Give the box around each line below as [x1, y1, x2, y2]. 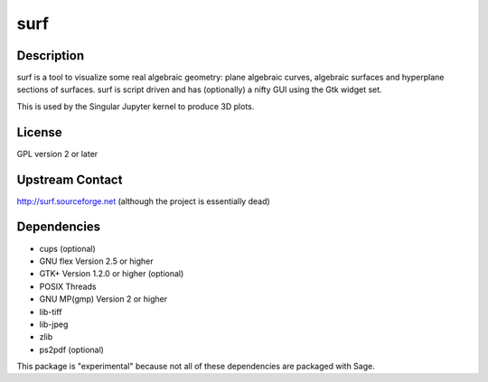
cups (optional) [39, 243, 97, 254]
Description [16, 48, 85, 63]
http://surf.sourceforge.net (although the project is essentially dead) [16, 195, 270, 207]
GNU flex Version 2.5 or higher [39, 256, 154, 266]
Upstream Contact [16, 172, 123, 187]
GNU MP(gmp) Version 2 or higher [39, 293, 168, 304]
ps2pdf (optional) [39, 344, 104, 355]
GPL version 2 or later [16, 148, 99, 159]
